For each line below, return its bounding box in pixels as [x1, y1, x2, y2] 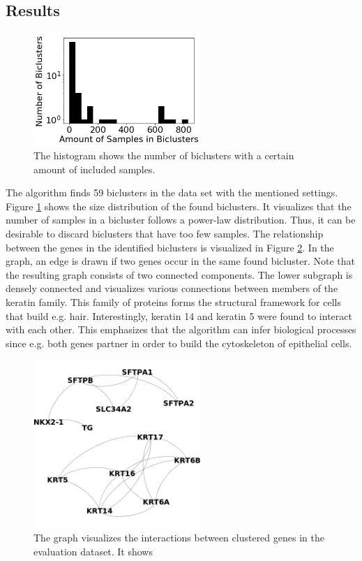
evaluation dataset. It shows [33, 544, 153, 558]
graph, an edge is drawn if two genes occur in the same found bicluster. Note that [6, 254, 355, 268]
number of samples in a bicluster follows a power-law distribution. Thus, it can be [6, 212, 356, 227]
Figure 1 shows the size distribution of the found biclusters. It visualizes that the [6, 198, 352, 213]
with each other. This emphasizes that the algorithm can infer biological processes [6, 322, 356, 337]
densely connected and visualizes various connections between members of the [6, 281, 338, 296]
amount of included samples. [33, 161, 156, 176]
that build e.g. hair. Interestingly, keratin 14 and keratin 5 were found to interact [6, 308, 352, 323]
